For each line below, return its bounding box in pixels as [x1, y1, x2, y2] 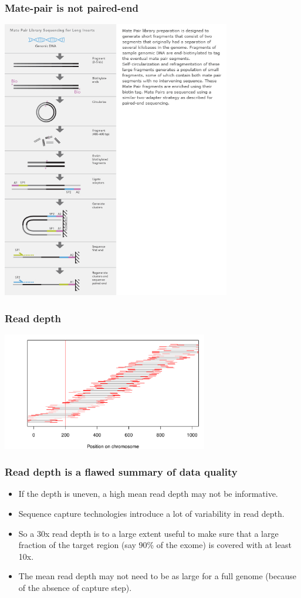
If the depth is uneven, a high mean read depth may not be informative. [18, 487, 278, 500]
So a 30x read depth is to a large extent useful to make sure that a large [18, 527, 279, 539]
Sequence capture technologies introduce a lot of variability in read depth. [18, 507, 285, 519]
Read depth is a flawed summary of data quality [5, 465, 238, 479]
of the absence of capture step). [18, 581, 132, 593]
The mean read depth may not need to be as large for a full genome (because [18, 570, 296, 582]
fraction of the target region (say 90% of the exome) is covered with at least [18, 539, 292, 551]
